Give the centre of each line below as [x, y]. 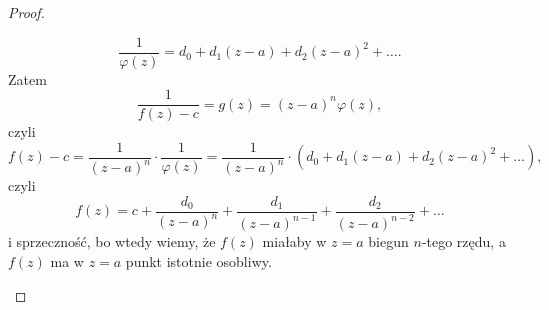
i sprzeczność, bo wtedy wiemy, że [112, 241]
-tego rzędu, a [463, 241]
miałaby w [294, 241]
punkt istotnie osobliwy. [198, 260]
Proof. [26, 12]
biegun [388, 241]
